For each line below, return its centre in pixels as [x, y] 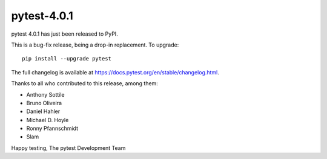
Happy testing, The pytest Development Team [68, 148]
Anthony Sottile [45, 94]
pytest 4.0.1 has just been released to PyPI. [64, 34]
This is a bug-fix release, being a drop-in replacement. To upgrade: [95, 45]
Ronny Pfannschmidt [52, 128]
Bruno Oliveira [44, 103]
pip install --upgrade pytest [67, 59]
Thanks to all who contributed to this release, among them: [85, 83]
